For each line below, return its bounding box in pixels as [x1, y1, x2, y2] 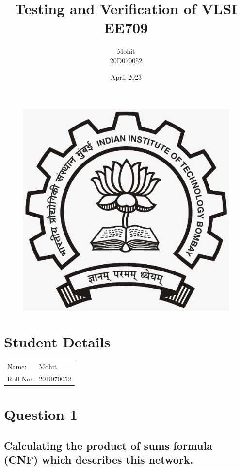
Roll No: [7, 373, 32, 383]
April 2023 [110, 72, 142, 82]
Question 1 [4, 404, 78, 424]
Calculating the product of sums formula [4, 437, 212, 452]
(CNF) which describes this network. [4, 452, 193, 467]
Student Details [4, 332, 111, 352]
